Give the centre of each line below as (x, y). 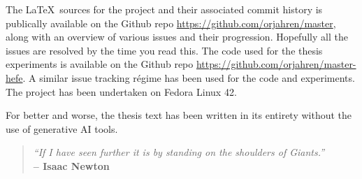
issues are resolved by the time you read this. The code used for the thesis (164, 50)
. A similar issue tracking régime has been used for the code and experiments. (189, 77)
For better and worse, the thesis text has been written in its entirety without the (179, 115)
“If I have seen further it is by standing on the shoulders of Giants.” (179, 152)
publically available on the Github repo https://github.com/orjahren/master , (171, 23)
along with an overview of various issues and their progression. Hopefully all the (177, 37)
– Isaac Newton (71, 165)
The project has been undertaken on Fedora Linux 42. (121, 91)
